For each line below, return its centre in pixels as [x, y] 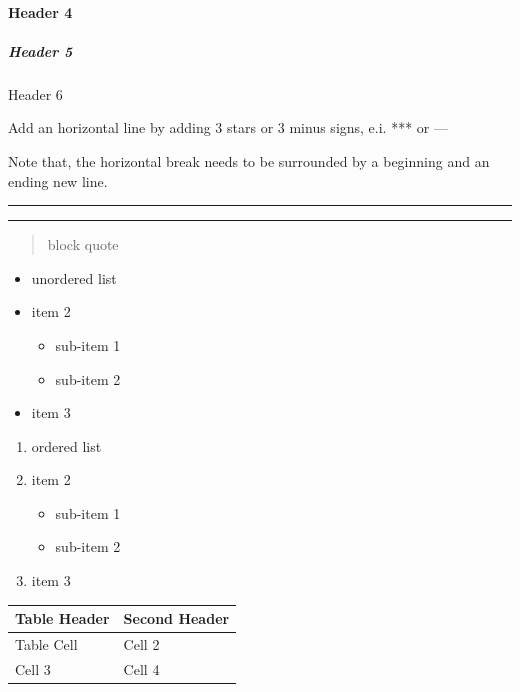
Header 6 [35, 93]
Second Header [176, 618]
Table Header [62, 618]
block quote [83, 244]
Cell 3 [33, 668]
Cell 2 [141, 644]
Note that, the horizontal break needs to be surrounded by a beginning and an [249, 160]
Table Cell [46, 644]
